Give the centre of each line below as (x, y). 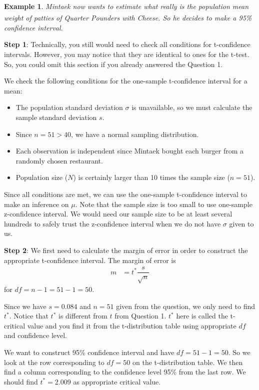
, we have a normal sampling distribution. (135, 134)
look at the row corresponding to (54, 362)
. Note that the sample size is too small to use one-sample (164, 204)
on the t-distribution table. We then (188, 362)
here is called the (202, 316)
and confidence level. (35, 335)
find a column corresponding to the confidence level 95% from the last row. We (125, 372)
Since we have (25, 306)
